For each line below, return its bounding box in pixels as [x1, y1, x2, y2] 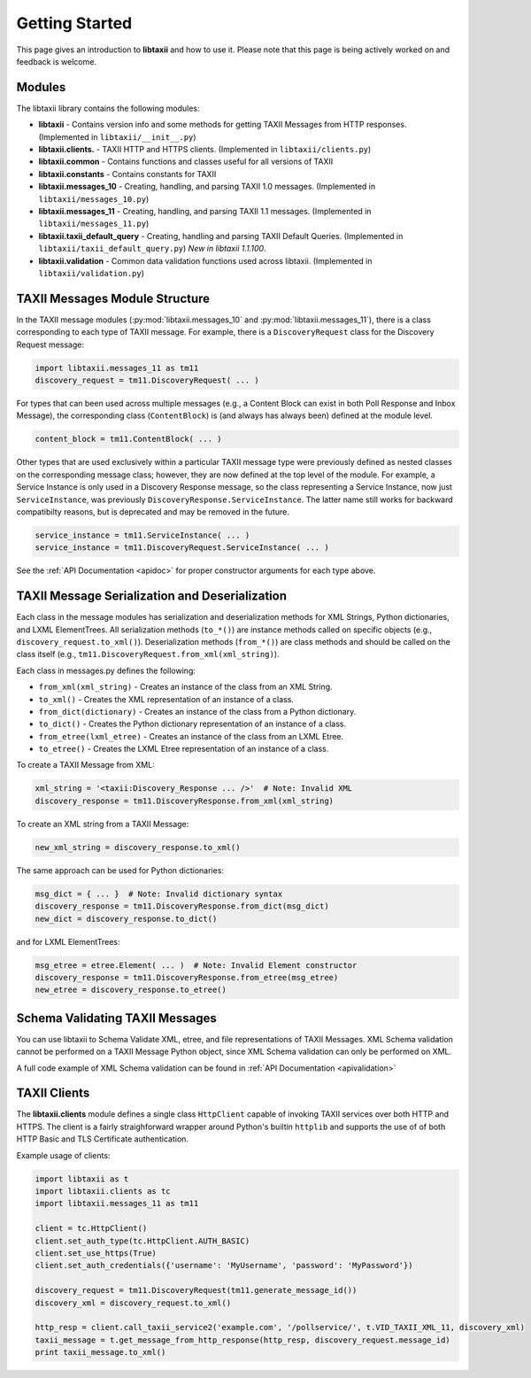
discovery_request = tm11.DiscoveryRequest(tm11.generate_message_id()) [35, 1285, 358, 1296]
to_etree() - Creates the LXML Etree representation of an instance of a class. [38, 744, 329, 755]
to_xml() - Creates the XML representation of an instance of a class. [38, 693, 294, 704]
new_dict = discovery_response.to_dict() [35, 913, 218, 924]
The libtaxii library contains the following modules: [16, 103, 200, 113]
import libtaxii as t [35, 1173, 129, 1184]
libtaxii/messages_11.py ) [38, 218, 150, 229]
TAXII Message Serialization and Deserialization [16, 589, 288, 604]
